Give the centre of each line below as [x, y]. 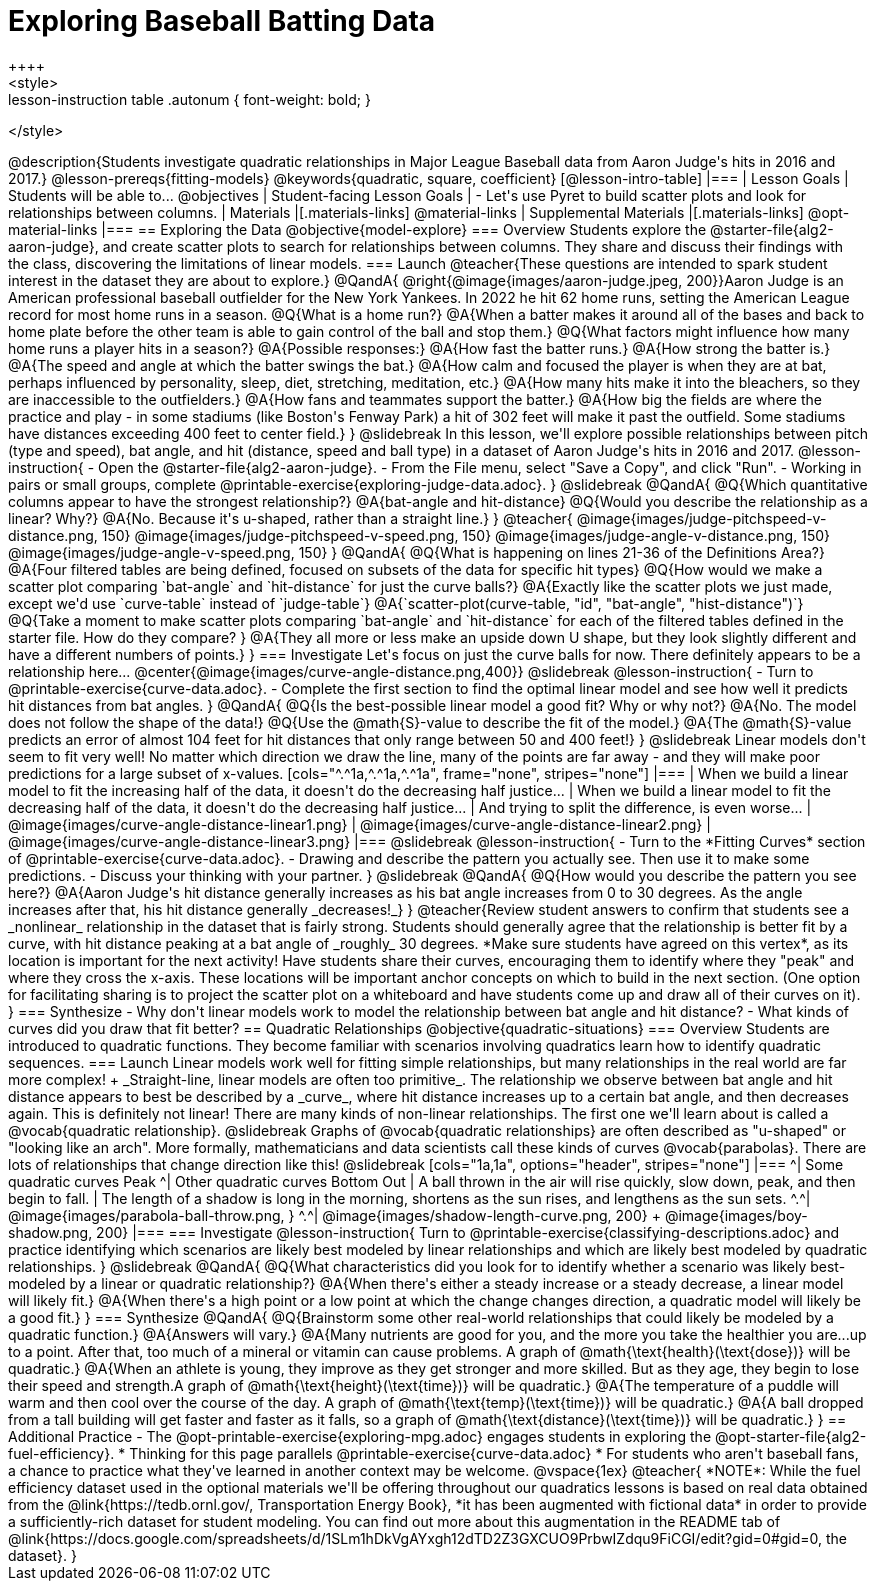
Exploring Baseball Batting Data [222, 21]
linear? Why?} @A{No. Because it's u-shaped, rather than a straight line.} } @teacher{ [290, 518]
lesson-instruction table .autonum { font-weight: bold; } [189, 99]
